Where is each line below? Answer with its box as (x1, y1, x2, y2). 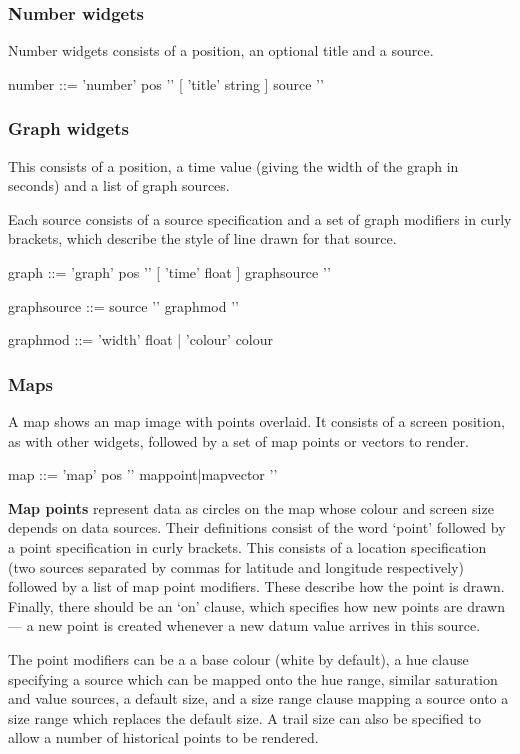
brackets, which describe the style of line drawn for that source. (8, 228, 397, 249)
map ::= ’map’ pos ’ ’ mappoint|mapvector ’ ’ (8, 464, 278, 485)
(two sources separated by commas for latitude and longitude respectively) (8, 556, 464, 577)
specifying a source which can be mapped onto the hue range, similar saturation (8, 668, 498, 689)
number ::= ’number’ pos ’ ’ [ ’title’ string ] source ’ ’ (8, 73, 324, 94)
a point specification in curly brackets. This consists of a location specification (8, 536, 487, 557)
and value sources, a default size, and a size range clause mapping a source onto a (8, 688, 509, 709)
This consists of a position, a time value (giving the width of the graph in (8, 155, 459, 176)
